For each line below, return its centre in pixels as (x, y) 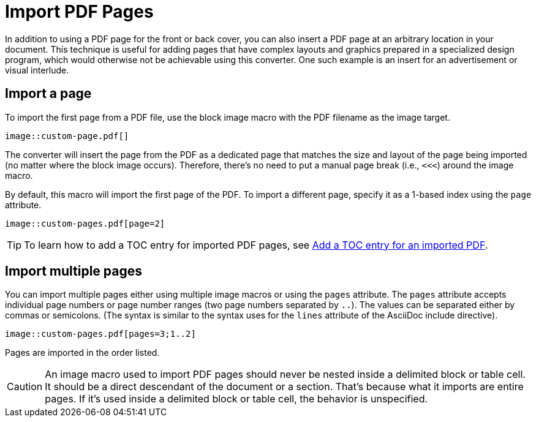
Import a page (48, 94)
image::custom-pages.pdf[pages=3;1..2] (100, 334)
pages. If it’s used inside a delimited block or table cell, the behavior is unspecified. (236, 399)
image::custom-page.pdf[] (67, 136)
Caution (25, 387)
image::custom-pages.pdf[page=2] (85, 223)
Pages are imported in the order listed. (82, 353)
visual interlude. (37, 70)
